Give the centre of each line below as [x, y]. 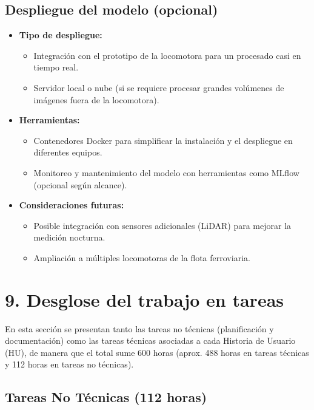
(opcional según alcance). [80, 184]
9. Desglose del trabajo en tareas [145, 299]
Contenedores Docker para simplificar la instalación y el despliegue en [163, 140]
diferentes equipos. [68, 152]
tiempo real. [56, 67]
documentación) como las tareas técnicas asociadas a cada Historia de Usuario [150, 340]
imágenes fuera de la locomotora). [96, 99]
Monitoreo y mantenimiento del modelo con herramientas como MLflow [166, 172]
